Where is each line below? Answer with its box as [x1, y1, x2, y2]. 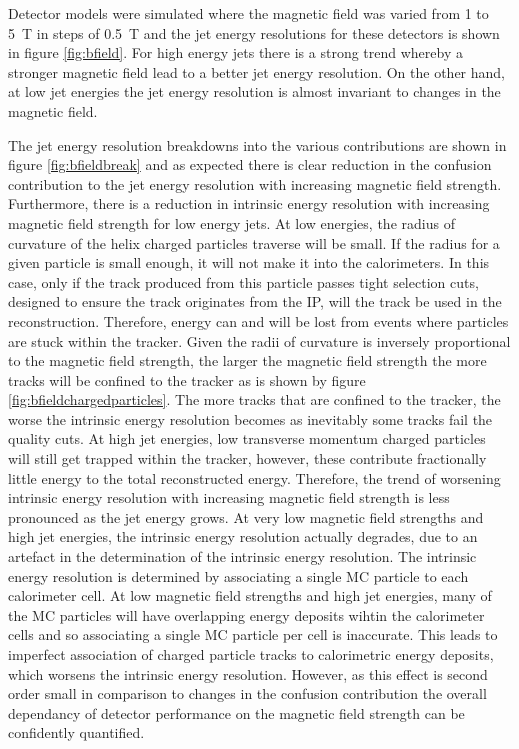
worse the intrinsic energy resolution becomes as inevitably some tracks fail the [8, 408, 493, 429]
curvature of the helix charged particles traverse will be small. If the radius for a [8, 232, 500, 253]
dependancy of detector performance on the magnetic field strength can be [8, 702, 465, 723]
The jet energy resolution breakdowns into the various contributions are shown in [8, 134, 507, 155]
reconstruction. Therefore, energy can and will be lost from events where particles [8, 310, 509, 331]
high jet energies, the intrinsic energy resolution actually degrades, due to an [8, 526, 478, 547]
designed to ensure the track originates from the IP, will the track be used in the [8, 291, 502, 312]
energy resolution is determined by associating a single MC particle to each [8, 565, 469, 586]
